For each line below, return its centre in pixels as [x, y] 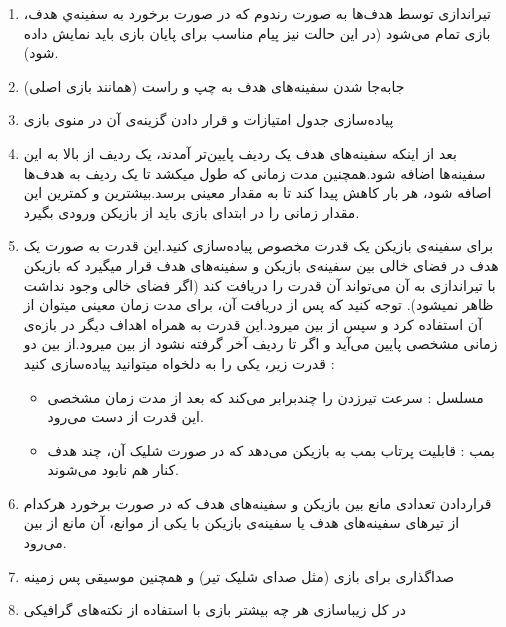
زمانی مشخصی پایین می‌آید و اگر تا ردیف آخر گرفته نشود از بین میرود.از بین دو [260, 343]
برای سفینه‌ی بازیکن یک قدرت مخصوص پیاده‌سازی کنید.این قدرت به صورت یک [258, 245]
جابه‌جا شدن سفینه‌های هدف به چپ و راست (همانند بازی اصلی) [214, 85]
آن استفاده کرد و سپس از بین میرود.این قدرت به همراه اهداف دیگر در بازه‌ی [253, 323]
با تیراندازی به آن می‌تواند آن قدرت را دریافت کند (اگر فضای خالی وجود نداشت [259, 284]
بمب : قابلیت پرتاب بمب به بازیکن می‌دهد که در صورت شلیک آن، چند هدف [271, 449]
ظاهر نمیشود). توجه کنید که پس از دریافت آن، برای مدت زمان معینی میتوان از [258, 304]
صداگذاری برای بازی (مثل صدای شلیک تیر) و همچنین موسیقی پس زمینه [239, 575]
